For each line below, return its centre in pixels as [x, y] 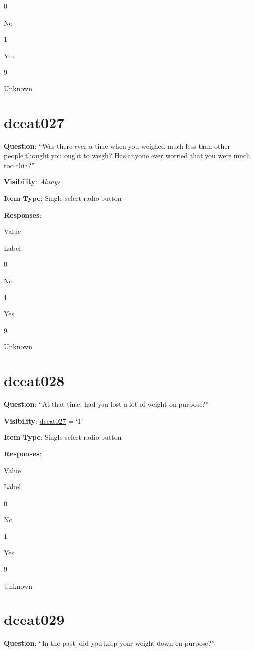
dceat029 [34, 619]
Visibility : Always [32, 182]
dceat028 [34, 381]
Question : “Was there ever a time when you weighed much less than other [117, 146]
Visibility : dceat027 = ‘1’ [44, 420]
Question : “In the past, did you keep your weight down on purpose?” [109, 643]
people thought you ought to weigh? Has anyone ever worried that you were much [127, 156]
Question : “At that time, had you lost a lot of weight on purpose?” [106, 404]
